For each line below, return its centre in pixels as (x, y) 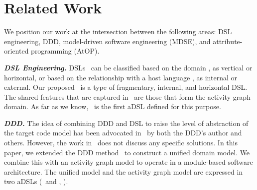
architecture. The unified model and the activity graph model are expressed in (124, 171)
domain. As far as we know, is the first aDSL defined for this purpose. (113, 106)
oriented (16, 51)
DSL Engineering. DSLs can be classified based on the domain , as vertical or (128, 67)
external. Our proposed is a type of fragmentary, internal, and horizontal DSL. (126, 87)
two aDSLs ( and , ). (36, 181)
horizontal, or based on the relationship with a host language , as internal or (121, 77)
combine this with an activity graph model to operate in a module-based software (128, 162)
